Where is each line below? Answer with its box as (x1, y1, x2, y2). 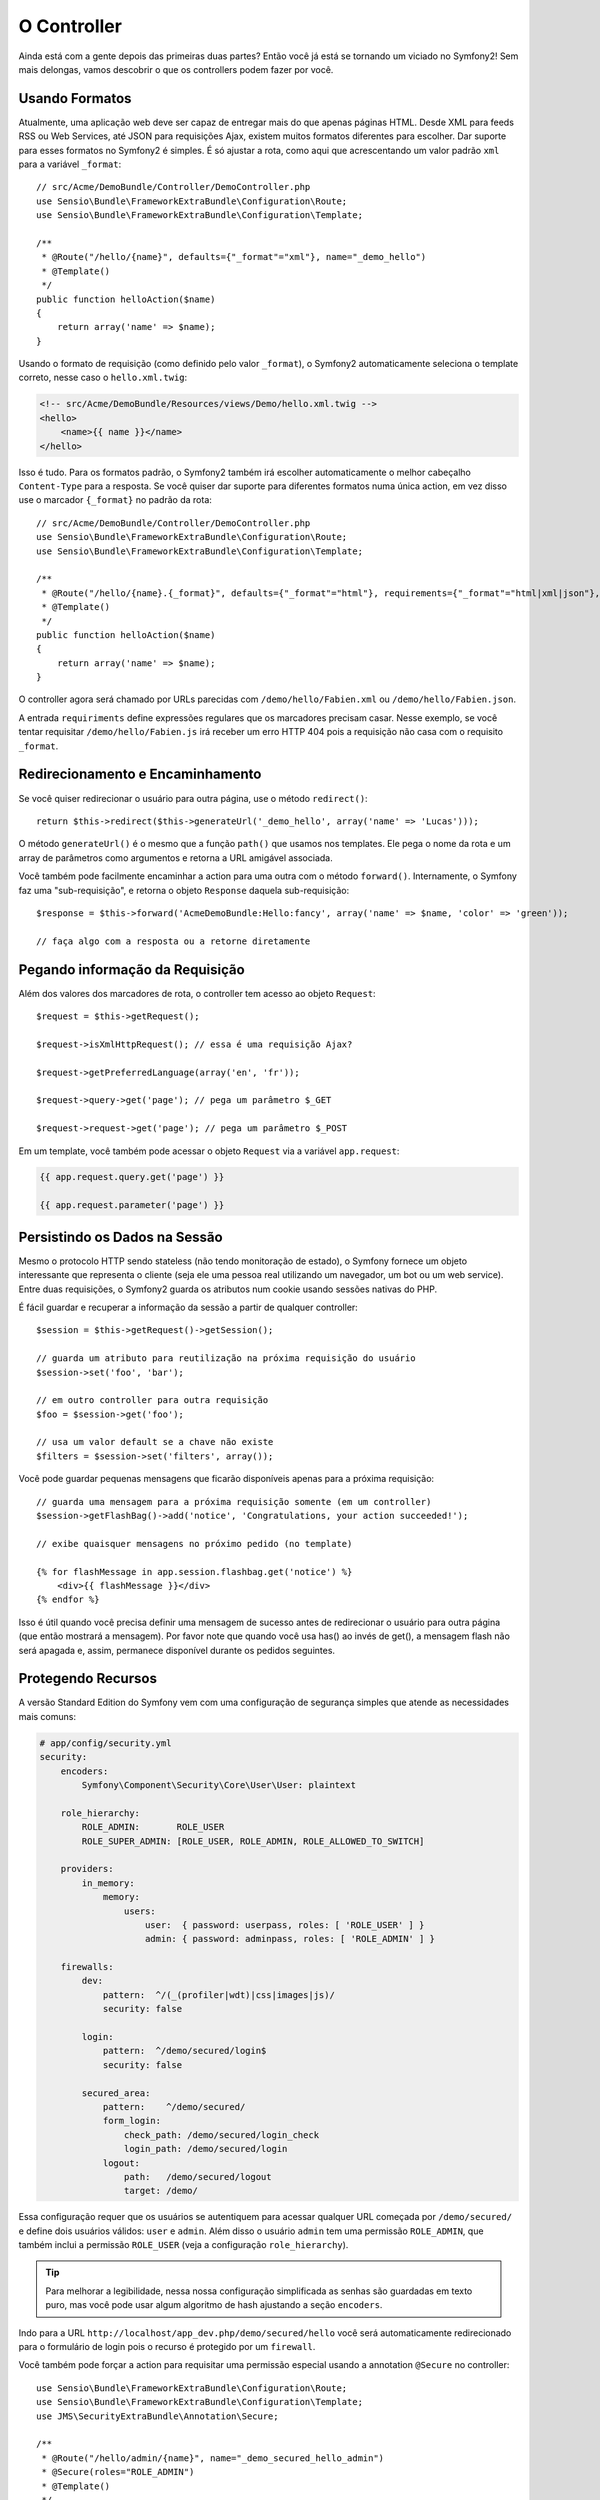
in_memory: (81, 1877, 135, 1889)
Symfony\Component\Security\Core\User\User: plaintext (81, 1779, 357, 1790)
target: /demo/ (123, 2185, 199, 2197)
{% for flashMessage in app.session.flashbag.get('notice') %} (36, 1566, 353, 1577)
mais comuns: (18, 1710, 77, 1722)
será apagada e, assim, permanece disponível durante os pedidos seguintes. (18, 1644, 335, 1656)
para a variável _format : (18, 158, 122, 170)
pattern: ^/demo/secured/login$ (102, 2045, 267, 2057)
